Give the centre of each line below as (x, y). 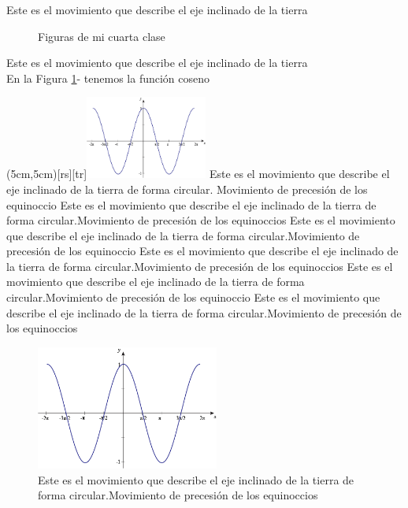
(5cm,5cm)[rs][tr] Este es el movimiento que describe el (198, 174)
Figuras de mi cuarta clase (102, 36)
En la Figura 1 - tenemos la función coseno (108, 78)
